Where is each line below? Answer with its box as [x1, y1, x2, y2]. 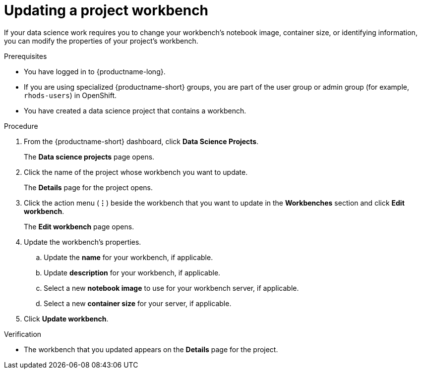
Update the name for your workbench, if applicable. [44, 253, 213, 262]
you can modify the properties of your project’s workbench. [4, 36, 198, 45]
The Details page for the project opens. [24, 183, 153, 192]
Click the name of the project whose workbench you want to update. [24, 167, 248, 176]
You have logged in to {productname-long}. [24, 67, 166, 76]
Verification [4, 329, 42, 338]
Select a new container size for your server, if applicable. [44, 299, 232, 308]
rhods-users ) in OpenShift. [24, 91, 117, 100]
